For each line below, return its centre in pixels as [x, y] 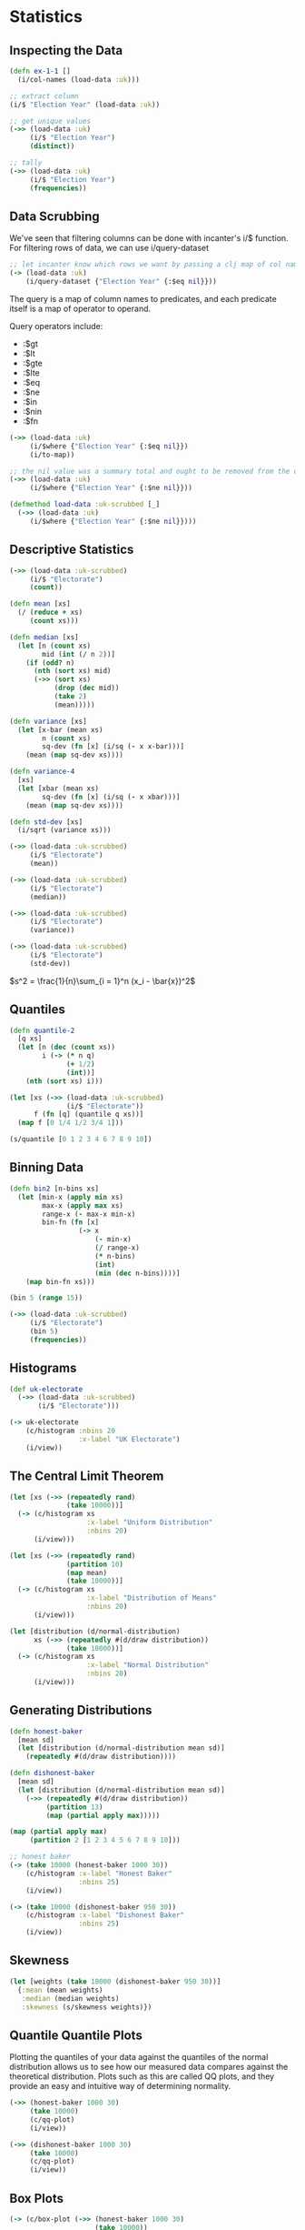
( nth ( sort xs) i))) [64, 1081]
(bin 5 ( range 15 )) [46, 1298]
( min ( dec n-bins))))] [138, 1273]
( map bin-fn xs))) [60, 1281]
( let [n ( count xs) [54, 646]
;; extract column [44, 96]
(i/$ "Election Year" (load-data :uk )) [85, 105]
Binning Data [47, 1167]
